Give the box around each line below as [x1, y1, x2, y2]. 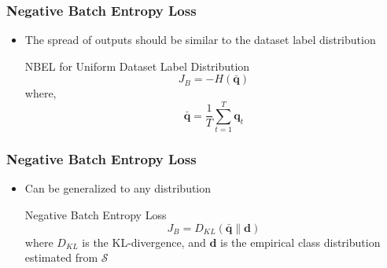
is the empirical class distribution [220, 233, 381, 250]
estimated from [24, 249, 98, 266]
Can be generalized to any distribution [24, 180, 212, 196]
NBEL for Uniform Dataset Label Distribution [24, 57, 250, 74]
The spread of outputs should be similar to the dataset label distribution [24, 31, 376, 48]
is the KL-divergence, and [82, 233, 206, 250]
